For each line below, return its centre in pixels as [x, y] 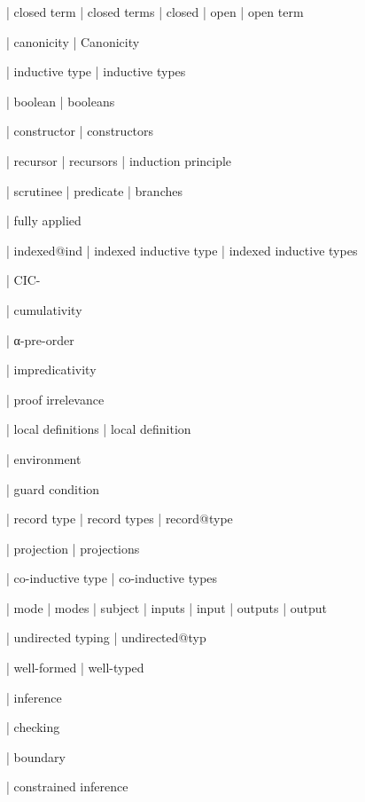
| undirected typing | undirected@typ [106, 637]
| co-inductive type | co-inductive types [112, 578]
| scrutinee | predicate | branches [94, 190]
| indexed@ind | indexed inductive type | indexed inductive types [182, 250]
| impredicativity [51, 370]
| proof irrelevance [55, 399]
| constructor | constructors [80, 131]
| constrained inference [67, 786]
